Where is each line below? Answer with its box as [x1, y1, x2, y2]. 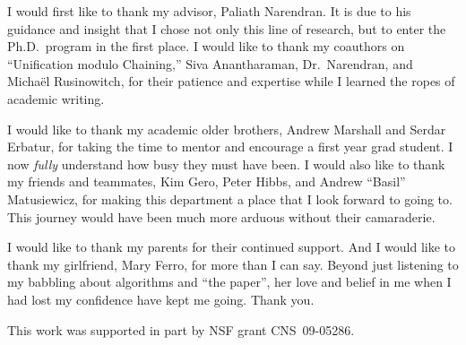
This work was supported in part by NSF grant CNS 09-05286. [7, 320, 355, 339]
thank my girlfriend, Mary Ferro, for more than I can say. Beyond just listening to [7, 254, 459, 273]
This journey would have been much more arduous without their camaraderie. [7, 207, 436, 226]
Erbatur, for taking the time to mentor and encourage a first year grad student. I [7, 137, 453, 156]
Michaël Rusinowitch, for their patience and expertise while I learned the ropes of [7, 72, 455, 91]
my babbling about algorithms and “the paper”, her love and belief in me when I [7, 272, 452, 291]
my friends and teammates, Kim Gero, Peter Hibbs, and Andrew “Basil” [7, 172, 406, 191]
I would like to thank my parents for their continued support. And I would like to [7, 237, 456, 256]
